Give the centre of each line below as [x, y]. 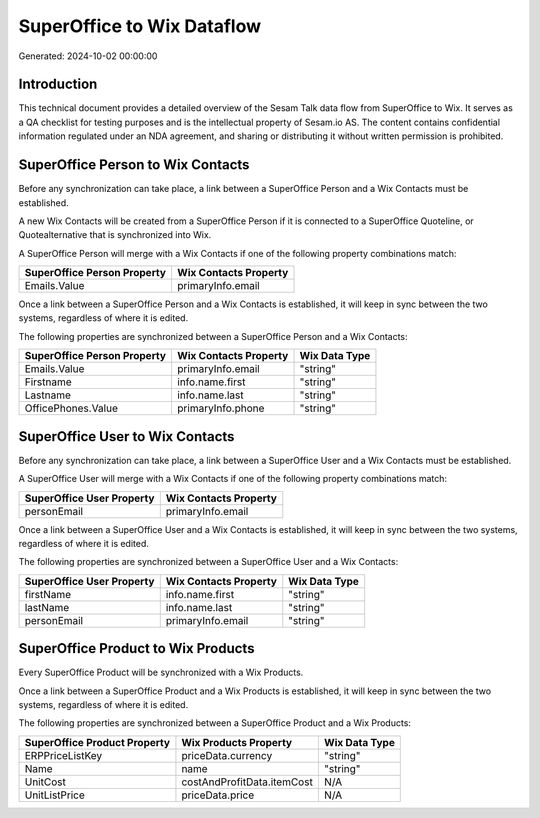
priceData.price [218, 795]
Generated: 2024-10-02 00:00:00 [88, 56]
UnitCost [45, 782]
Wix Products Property [237, 742]
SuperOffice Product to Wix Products [136, 648]
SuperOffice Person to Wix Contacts [134, 165]
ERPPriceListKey [63, 755]
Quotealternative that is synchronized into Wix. [115, 235]
